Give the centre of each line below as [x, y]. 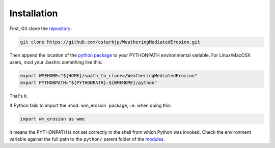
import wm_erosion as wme [52, 119]
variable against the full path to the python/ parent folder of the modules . [87, 139]
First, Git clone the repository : [41, 28]
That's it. [19, 96]
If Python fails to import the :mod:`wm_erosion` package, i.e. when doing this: [91, 105]
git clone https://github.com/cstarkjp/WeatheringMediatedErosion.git [110, 42]
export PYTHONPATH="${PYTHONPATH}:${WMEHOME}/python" [89, 83]
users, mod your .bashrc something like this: [56, 62]
